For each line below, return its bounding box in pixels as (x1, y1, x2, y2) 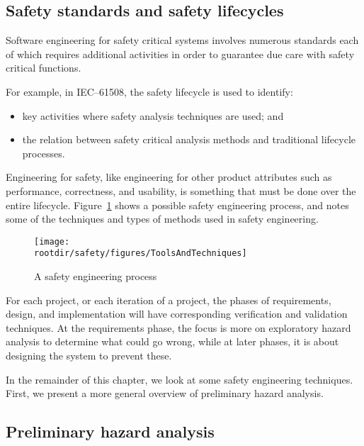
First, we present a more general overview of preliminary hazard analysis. (6, 386, 324, 401)
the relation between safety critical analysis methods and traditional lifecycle (22, 132, 356, 147)
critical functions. (6, 60, 81, 75)
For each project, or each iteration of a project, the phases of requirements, (6, 292, 331, 307)
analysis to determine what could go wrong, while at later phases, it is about (6, 334, 339, 349)
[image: (34, 236, 70, 247)
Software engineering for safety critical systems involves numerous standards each (6, 33, 359, 48)
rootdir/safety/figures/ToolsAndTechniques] (34, 248, 247, 259)
